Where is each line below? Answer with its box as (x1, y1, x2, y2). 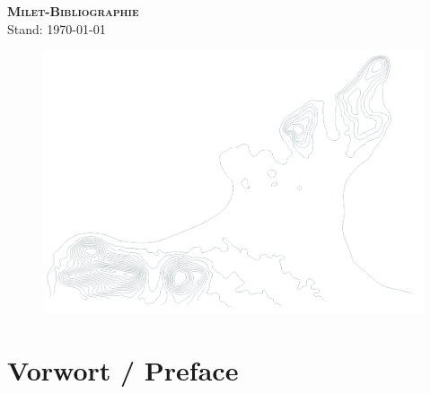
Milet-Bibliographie (7, 2, 139, 20)
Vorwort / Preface (7, 351, 239, 388)
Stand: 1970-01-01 (7, 19, 106, 38)
